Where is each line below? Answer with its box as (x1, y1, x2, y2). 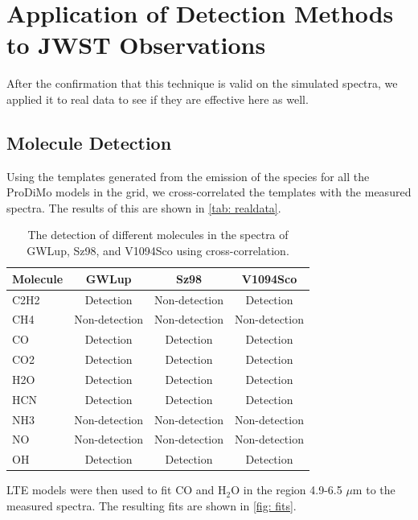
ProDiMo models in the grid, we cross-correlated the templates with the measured (6, 184, 412, 200)
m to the (352, 481, 395, 498)
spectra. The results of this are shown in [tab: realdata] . (6, 199, 281, 216)
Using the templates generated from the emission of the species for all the (6, 167, 370, 184)
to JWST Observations (6, 28, 266, 61)
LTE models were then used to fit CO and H (6, 481, 227, 498)
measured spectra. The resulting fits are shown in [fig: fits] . (6, 497, 297, 514)
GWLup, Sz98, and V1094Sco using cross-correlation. (27, 242, 289, 259)
